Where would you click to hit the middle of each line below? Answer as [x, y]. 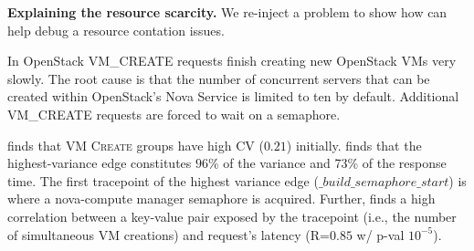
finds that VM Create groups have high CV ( [136, 145]
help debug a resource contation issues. [116, 30]
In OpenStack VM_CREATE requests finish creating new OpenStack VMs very [232, 61]
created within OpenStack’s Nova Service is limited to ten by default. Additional [233, 96]
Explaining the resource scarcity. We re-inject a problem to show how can [227, 12]
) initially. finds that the [354, 145]
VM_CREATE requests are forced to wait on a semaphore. [174, 114]
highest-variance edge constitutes [100, 163]
